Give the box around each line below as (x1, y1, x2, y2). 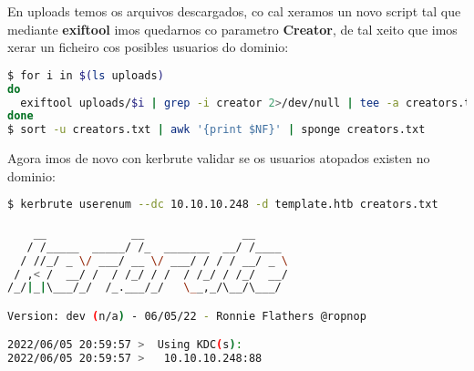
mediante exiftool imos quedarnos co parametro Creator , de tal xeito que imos (7, 19, 458, 38)
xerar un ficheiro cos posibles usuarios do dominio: (7, 37, 289, 57)
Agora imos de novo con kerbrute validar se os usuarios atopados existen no (7, 149, 430, 168)
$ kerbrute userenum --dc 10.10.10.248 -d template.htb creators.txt (7, 198, 438, 211)
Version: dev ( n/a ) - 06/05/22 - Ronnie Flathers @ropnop (7, 309, 366, 323)
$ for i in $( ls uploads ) (7, 68, 164, 82)
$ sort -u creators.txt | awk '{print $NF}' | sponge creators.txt (7, 123, 426, 137)
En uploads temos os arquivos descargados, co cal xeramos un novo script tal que (7, 2, 461, 20)
